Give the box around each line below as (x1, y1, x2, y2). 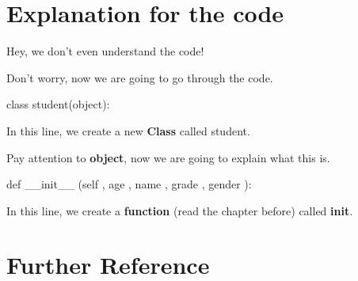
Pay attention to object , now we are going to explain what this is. (6, 149, 330, 165)
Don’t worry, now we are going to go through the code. (6, 69, 273, 85)
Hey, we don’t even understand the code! (6, 43, 204, 59)
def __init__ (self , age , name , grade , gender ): (6, 176, 252, 192)
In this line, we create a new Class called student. (6, 122, 250, 139)
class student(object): (6, 96, 110, 112)
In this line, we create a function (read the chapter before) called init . (6, 202, 353, 218)
